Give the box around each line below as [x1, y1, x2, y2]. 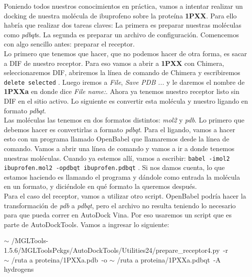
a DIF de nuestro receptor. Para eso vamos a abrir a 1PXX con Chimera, [4, 58, 224, 68]
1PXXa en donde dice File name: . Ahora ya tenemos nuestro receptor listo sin [4, 86, 240, 96]
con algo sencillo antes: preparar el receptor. [4, 39, 135, 49]
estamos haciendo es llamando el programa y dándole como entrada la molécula [4, 171, 240, 182]
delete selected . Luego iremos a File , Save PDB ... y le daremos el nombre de [4, 77, 245, 87]
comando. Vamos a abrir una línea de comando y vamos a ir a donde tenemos [4, 143, 235, 153]
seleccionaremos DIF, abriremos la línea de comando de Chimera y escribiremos [4, 67, 240, 77]
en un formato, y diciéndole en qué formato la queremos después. [4, 181, 197, 191]
